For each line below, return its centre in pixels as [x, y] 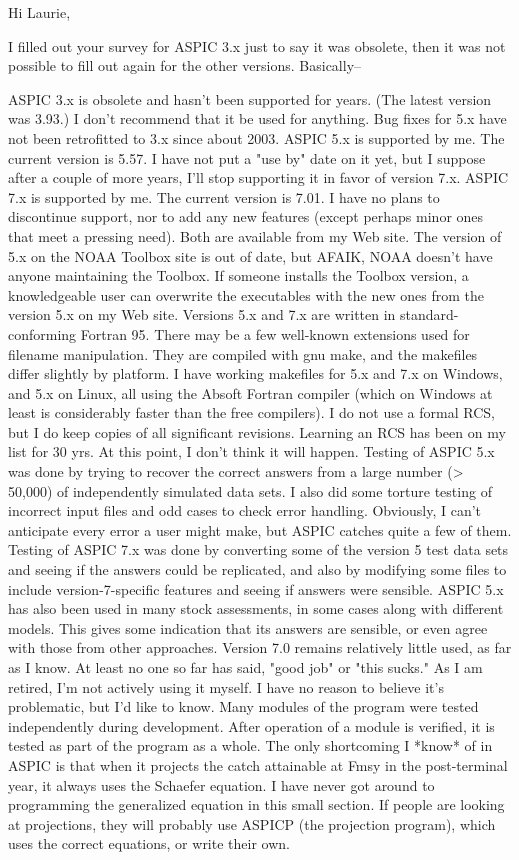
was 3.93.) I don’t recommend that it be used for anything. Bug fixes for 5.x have [257, 118]
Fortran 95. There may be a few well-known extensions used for [275, 333]
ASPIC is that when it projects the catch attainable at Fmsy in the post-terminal [258, 764]
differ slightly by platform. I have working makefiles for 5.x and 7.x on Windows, [255, 373]
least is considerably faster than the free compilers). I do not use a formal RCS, [251, 412]
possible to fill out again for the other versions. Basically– [185, 65]
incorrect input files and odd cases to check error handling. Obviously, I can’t [245, 510]
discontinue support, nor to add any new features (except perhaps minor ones [246, 216]
